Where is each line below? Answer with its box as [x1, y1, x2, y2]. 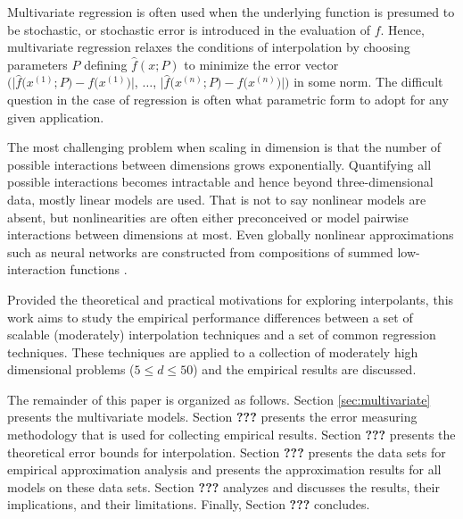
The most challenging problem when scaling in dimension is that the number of [7, 138, 442, 156]
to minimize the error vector [184, 54, 339, 73]
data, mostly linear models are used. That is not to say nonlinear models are [7, 189, 426, 208]
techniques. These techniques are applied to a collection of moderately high [7, 342, 418, 361]
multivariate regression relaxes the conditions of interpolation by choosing [7, 38, 410, 56]
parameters [7, 54, 68, 73]
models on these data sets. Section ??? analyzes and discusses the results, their [7, 477, 440, 496]
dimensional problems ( [7, 360, 135, 379]
